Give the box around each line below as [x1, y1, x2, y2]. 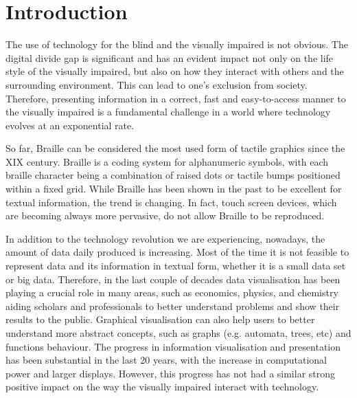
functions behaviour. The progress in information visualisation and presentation [5, 339, 341, 353]
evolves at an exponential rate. [5, 118, 135, 132]
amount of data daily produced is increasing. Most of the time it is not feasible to [5, 245, 349, 259]
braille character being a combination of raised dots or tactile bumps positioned [5, 168, 341, 182]
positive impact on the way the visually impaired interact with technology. [5, 379, 319, 394]
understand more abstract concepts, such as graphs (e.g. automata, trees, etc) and [5, 326, 352, 340]
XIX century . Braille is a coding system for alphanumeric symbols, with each [5, 154, 329, 168]
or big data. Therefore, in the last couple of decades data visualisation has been [5, 272, 341, 286]
